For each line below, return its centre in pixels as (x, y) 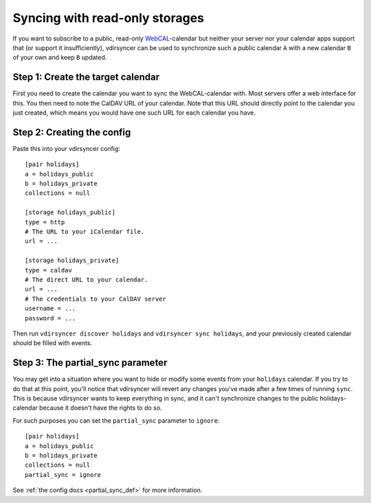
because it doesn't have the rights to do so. (100, 408)
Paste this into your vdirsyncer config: (66, 148)
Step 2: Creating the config (72, 132)
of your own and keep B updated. (60, 58)
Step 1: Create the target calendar (86, 77)
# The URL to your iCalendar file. (85, 232)
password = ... (50, 318)
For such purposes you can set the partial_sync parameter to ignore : (116, 420)
